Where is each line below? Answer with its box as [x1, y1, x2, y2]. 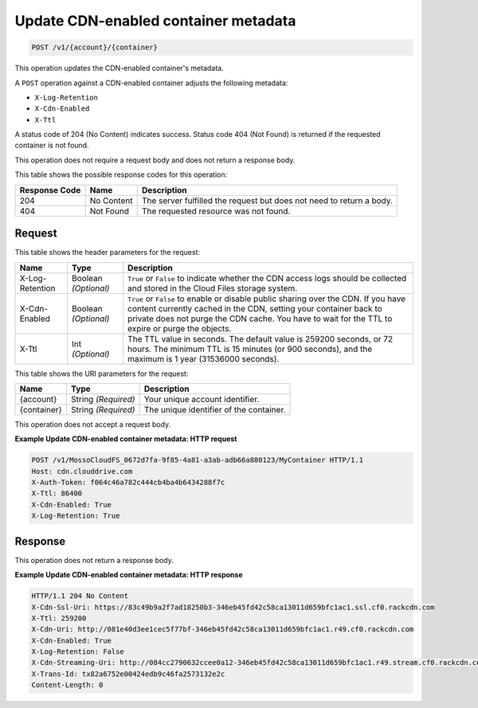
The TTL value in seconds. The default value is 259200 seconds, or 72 [127, 333, 394, 344]
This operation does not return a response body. [14, 555, 174, 565]
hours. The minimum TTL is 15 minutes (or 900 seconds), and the [127, 343, 373, 354]
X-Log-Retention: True [31, 511, 120, 521]
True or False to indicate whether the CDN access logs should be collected [127, 272, 407, 284]
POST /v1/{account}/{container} [31, 43, 159, 52]
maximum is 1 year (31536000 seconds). [127, 353, 280, 364]
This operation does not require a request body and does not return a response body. [14, 155, 296, 165]
